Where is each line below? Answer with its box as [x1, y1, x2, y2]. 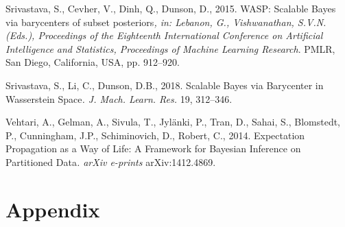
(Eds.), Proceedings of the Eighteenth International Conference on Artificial [5, 28, 323, 43]
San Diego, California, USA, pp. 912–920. [5, 55, 180, 69]
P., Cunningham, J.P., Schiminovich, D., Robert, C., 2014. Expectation [5, 128, 305, 142]
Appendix [5, 195, 100, 223]
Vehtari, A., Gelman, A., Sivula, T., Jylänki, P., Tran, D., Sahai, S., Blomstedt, [5, 115, 341, 129]
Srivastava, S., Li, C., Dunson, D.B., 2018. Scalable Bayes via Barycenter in [5, 77, 324, 92]
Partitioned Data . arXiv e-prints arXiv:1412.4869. [5, 154, 216, 169]
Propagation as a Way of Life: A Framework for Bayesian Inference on [5, 141, 301, 156]
